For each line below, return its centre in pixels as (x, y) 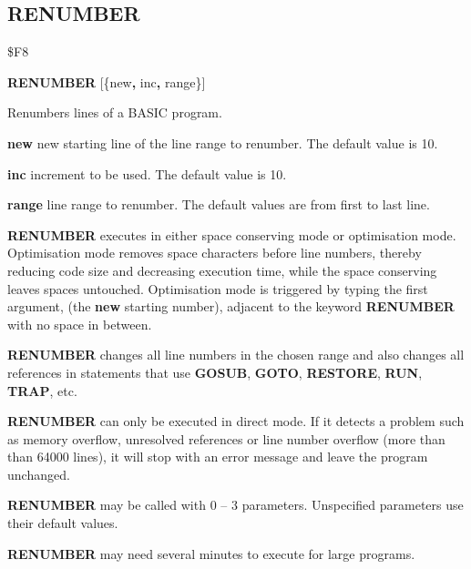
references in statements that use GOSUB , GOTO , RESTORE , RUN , (215, 372)
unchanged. (39, 474)
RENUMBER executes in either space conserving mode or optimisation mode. (232, 234)
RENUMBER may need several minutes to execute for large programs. (211, 553)
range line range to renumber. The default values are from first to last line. (219, 204)
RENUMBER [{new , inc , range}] (107, 81)
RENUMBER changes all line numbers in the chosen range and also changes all (236, 355)
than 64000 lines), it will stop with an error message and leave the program (218, 457)
